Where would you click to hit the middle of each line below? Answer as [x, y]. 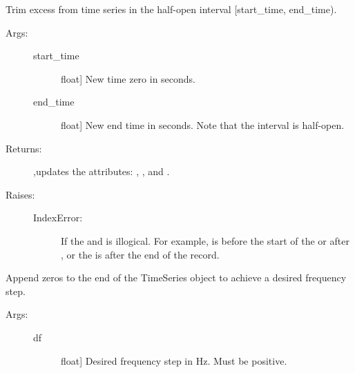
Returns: [24, 148]
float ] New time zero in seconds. [128, 78]
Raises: [20, 194]
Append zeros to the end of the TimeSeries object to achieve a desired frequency [176, 278]
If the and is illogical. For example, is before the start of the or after [205, 240]
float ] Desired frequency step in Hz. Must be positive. [174, 360]
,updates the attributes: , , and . [102, 171]
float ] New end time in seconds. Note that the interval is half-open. [203, 124]
